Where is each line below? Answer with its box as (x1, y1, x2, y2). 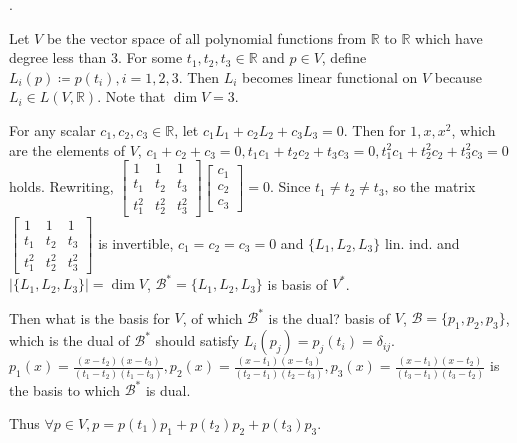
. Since (269, 176, 311, 197)
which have (415, 27, 483, 48)
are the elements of (9, 139, 125, 160)
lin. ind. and (384, 232, 460, 253)
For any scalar (9, 119, 96, 140)
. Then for (343, 119, 406, 140)
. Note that (97, 86, 166, 107)
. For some (118, 47, 183, 68)
